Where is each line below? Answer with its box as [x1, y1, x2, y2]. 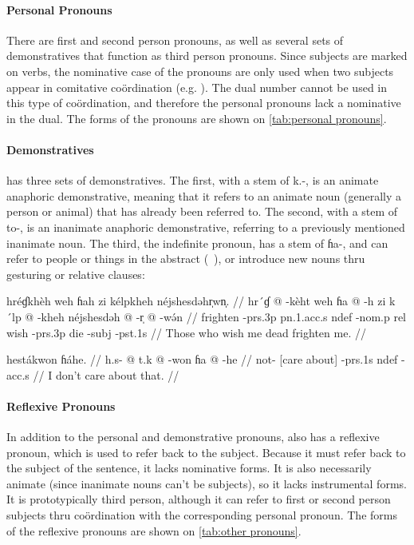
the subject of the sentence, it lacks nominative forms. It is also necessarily [6, 459, 372, 476]
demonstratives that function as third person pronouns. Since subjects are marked [6, 47, 408, 64]
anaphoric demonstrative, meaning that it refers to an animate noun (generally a [6, 187, 402, 204]
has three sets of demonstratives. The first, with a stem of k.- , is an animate [6, 172, 379, 189]
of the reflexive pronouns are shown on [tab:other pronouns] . [6, 522, 302, 539]
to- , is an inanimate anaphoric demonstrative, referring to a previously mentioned [6, 218, 405, 235]
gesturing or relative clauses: [6, 265, 145, 282]
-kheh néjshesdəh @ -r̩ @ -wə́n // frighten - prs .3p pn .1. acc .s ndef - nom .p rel [37, 308, 407, 324]
